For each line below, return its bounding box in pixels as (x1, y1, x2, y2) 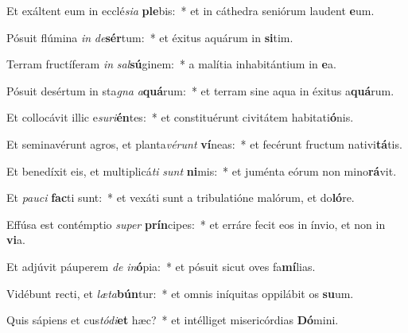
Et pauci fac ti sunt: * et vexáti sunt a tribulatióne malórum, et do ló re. (6, 189, 355, 206)
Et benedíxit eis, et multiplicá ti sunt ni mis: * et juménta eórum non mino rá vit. (6, 162, 397, 179)
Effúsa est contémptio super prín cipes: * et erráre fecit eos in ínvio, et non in (6, 215, 386, 232)
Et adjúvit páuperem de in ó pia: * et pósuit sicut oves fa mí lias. (6, 257, 316, 274)
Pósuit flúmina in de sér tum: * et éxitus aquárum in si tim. (6, 29, 293, 45)
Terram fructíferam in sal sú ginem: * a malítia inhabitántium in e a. (6, 56, 336, 72)
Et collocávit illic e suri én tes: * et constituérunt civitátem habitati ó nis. (6, 109, 354, 126)
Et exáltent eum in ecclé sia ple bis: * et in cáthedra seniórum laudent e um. (6, 2, 375, 18)
